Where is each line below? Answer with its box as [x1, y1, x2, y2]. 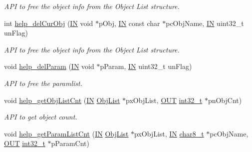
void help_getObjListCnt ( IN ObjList [4, 94, 120, 105]
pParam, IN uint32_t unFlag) [100, 61, 192, 71]
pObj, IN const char [98, 17, 160, 28]
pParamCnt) [51, 138, 89, 148]
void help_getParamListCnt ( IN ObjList [4, 128, 129, 138]
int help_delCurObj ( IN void [4, 17, 93, 28]
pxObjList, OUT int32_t [126, 94, 203, 105]
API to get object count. [4, 111, 77, 122]
